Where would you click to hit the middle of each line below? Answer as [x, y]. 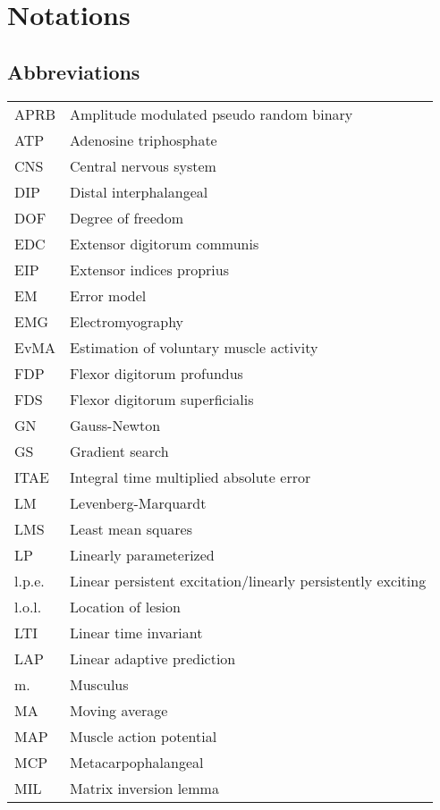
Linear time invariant [136, 632]
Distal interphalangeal [139, 191]
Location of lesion [125, 606]
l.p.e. [30, 580]
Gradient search [119, 451]
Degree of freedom [127, 217]
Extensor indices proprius [150, 269]
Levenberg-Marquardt [138, 502]
